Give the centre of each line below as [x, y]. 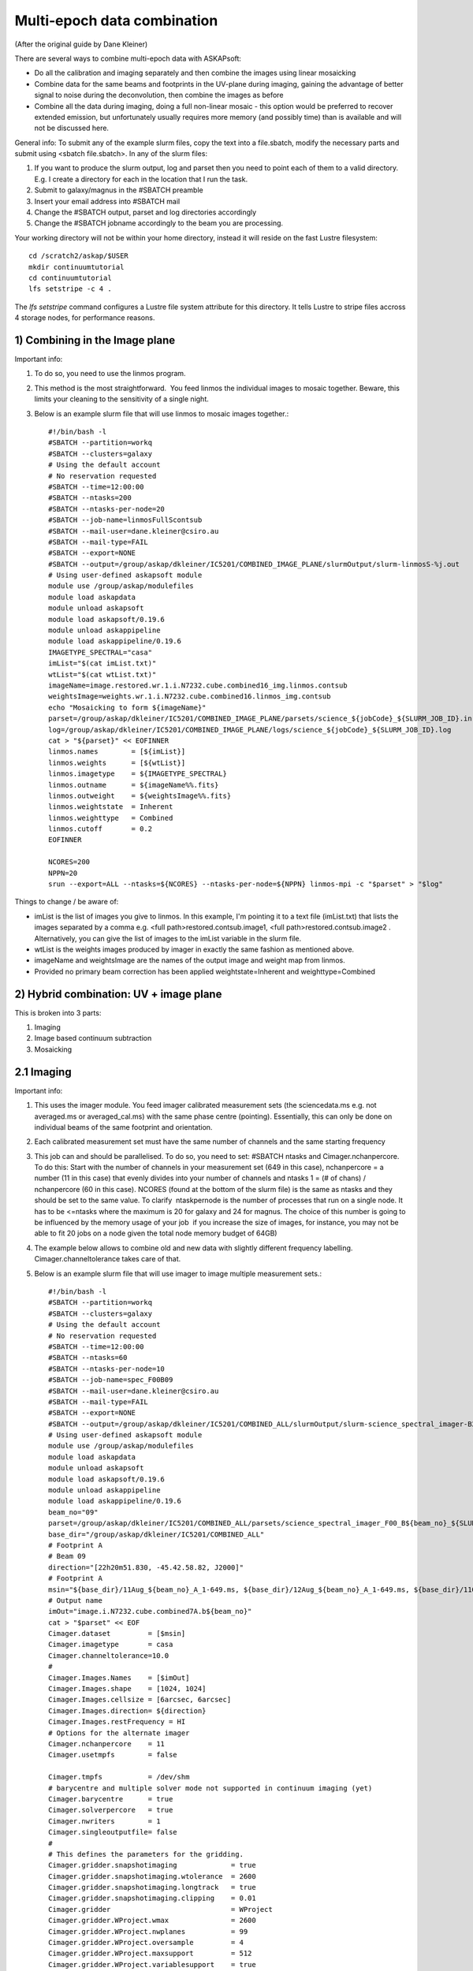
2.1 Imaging [43, 1072]
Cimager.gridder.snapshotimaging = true [152, 1865]
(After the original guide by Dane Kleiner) [81, 44]
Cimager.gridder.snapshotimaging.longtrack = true [152, 1887]
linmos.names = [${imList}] [117, 752]
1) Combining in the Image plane [95, 340]
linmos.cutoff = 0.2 [101, 829]
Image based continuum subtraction [93, 1038]
